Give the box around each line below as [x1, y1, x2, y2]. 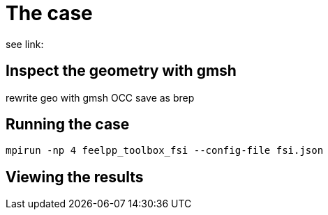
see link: [6, 38, 44, 50]
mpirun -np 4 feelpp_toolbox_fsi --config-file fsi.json [6, 145, 324, 157]
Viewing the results [6, 168, 144, 186]
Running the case [6, 116, 130, 134]
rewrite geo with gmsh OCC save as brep [6, 91, 195, 104]
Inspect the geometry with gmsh [6, 62, 237, 80]
